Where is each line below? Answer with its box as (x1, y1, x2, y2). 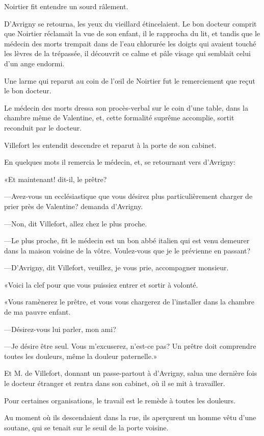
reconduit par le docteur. (4, 122, 82, 133)
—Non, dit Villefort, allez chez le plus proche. (4, 218, 147, 228)
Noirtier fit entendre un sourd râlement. (4, 1, 128, 11)
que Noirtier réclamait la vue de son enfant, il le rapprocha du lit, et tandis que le (4, 28, 260, 39)
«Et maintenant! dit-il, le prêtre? (4, 173, 107, 184)
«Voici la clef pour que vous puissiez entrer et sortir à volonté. (4, 279, 198, 290)
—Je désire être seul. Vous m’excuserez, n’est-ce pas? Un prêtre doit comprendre (4, 341, 256, 351)
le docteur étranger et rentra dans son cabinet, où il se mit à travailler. (4, 378, 225, 389)
